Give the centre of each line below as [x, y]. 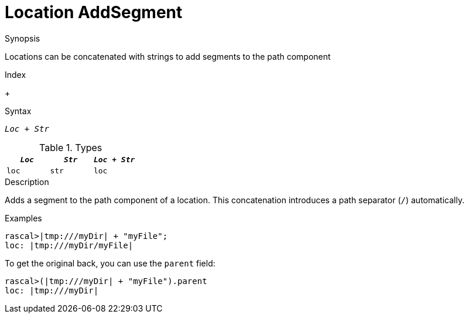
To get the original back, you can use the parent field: [110, 263]
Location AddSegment [94, 12]
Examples [23, 218]
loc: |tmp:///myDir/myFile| [69, 245]
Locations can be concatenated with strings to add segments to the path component [168, 56]
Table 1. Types [71, 147]
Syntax [18, 111]
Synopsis [23, 38]
